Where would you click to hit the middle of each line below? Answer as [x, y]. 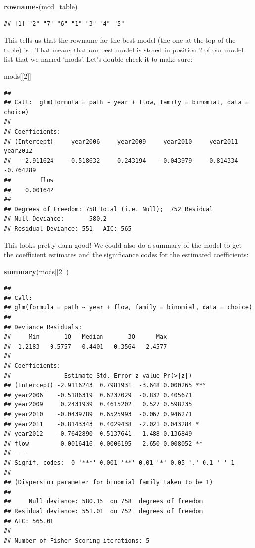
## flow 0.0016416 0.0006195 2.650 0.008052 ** [103, 443]
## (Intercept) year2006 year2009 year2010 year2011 [121, 141]
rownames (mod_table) [41, 6]
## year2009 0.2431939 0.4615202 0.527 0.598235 [98, 405]
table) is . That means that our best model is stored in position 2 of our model [124, 49]
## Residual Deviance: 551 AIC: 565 [68, 228]
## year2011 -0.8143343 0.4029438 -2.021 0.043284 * [102, 424]
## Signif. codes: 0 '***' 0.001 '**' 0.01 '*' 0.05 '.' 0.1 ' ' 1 [119, 463]
